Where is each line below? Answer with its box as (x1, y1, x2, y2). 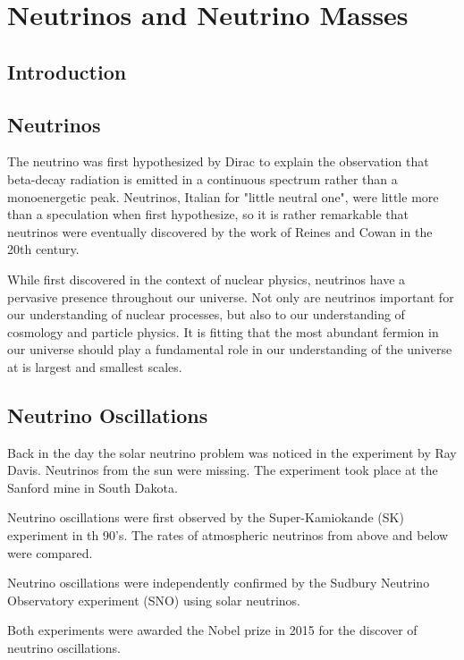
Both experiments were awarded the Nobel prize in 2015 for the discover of (7, 621, 418, 639)
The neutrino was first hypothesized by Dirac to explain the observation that (7, 152, 429, 171)
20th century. (7, 240, 80, 258)
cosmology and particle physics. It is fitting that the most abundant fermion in (7, 322, 439, 341)
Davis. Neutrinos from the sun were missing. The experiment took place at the (7, 461, 438, 479)
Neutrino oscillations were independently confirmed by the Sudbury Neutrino (7, 573, 430, 592)
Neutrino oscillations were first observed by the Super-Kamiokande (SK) (7, 508, 404, 527)
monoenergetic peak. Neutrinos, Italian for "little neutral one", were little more (7, 187, 439, 206)
